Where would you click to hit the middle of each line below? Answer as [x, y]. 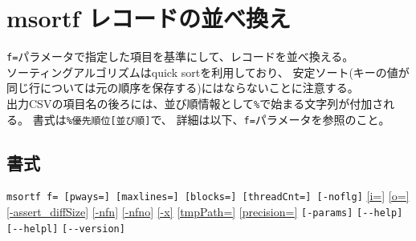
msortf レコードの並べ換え [149, 18]
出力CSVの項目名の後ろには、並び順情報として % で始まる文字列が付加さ [195, 103]
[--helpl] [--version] [66, 229]
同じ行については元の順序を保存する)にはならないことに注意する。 [183, 88]
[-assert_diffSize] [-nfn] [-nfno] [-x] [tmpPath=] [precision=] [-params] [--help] [205, 212]
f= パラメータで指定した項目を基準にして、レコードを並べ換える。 [180, 56]
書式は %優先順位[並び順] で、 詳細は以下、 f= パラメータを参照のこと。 [211, 119]
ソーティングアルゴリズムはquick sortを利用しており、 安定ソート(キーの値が [208, 72]
